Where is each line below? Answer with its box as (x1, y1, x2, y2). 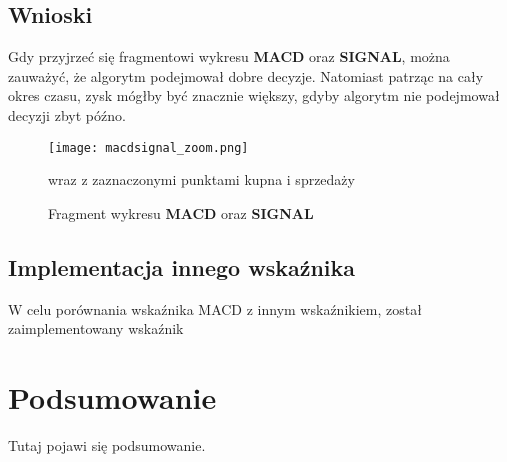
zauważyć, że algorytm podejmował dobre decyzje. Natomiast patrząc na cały (8, 65, 484, 86)
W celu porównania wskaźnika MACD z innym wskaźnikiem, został (8, 298, 422, 319)
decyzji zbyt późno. (8, 104, 126, 125)
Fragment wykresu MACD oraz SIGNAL (48, 202, 314, 223)
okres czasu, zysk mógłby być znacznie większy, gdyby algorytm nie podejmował (8, 85, 500, 106)
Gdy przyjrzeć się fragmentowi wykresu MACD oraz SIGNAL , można (8, 46, 450, 67)
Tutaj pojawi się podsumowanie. (8, 434, 206, 455)
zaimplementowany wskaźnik (8, 318, 184, 339)
